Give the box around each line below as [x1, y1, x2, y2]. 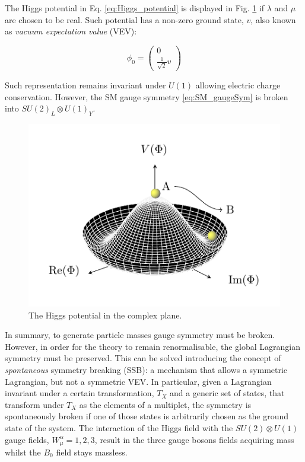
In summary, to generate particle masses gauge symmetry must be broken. [5, 329, 275, 341]
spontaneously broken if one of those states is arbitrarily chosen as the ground [5, 410, 288, 422]
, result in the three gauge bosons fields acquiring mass [94, 433, 294, 445]
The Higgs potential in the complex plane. [28, 308, 182, 321]
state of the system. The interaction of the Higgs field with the [5, 421, 233, 434]
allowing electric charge [195, 79, 281, 91]
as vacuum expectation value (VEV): [5, 25, 137, 37]
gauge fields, [5, 433, 49, 445]
